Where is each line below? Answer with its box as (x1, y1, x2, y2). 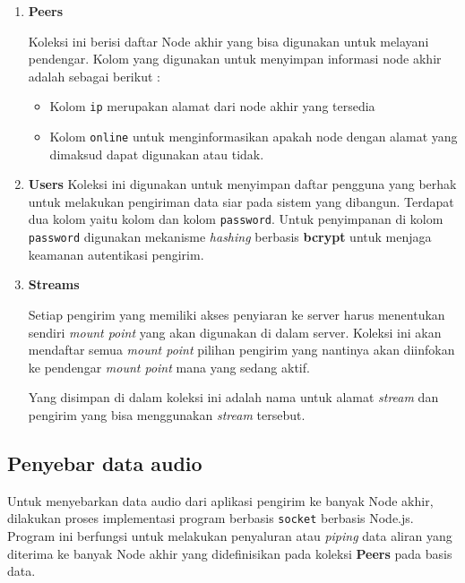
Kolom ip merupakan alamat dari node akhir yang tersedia (49, 97, 375, 116)
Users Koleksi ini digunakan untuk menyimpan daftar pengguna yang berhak (28, 175, 457, 193)
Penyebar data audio (7, 449, 202, 476)
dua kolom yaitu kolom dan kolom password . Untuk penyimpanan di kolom (28, 210, 443, 228)
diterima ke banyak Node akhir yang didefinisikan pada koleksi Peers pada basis (7, 544, 452, 562)
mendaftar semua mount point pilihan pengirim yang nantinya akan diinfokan (28, 340, 455, 359)
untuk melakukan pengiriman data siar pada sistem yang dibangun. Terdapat (28, 192, 454, 210)
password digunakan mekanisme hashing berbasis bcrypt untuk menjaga (28, 227, 432, 246)
